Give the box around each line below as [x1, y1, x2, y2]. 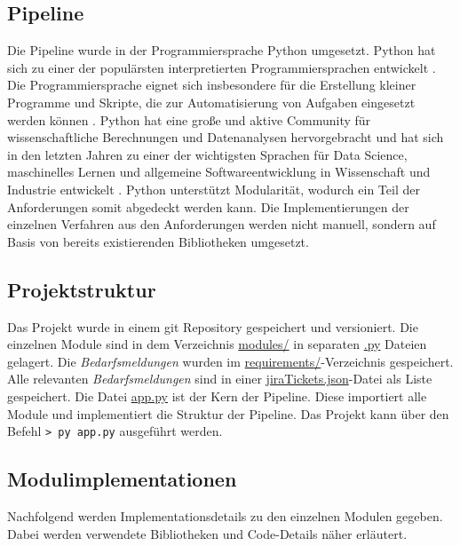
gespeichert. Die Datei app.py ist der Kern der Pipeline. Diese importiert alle [7, 386, 427, 405]
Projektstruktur [7, 275, 156, 303]
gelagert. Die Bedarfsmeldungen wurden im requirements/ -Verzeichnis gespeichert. [7, 352, 454, 370]
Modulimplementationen [7, 465, 237, 493]
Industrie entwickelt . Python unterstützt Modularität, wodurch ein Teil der [7, 179, 420, 198]
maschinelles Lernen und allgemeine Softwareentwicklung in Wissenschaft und [7, 162, 431, 181]
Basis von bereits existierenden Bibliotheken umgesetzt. [7, 232, 309, 250]
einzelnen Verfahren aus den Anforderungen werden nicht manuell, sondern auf [7, 215, 436, 233]
